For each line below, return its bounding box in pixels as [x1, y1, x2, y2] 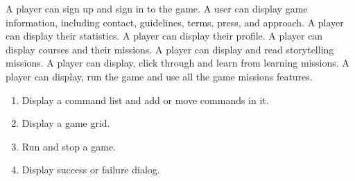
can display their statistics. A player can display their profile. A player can [6, 28, 323, 43]
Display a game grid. [21, 116, 110, 130]
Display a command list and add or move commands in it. [21, 92, 269, 107]
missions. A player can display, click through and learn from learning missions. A [6, 55, 349, 70]
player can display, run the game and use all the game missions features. [6, 69, 313, 83]
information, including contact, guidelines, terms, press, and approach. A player [6, 15, 344, 29]
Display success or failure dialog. [21, 162, 160, 177]
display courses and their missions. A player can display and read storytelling [6, 42, 334, 56]
